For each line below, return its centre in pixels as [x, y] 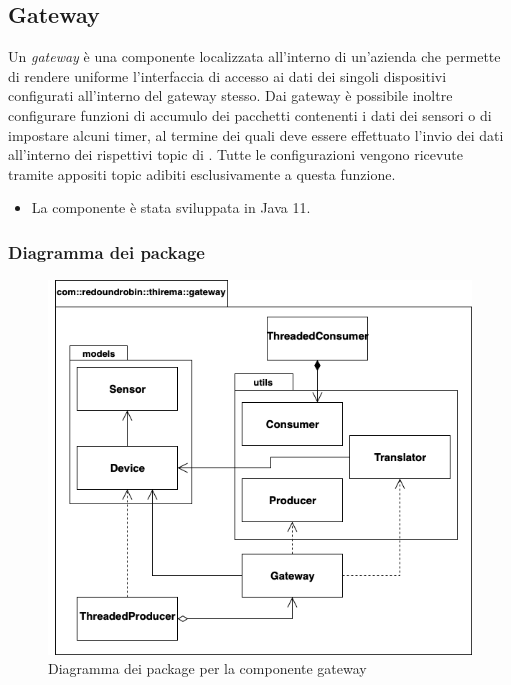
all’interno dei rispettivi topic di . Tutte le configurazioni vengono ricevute [235, 154]
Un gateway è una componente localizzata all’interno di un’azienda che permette [254, 56]
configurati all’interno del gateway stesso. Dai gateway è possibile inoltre [230, 95]
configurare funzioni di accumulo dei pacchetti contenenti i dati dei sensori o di [250, 114]
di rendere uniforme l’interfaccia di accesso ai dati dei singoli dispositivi [227, 75]
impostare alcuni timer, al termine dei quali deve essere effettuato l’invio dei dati [256, 134]
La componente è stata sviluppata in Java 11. [171, 207]
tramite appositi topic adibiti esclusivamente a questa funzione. [202, 173]
